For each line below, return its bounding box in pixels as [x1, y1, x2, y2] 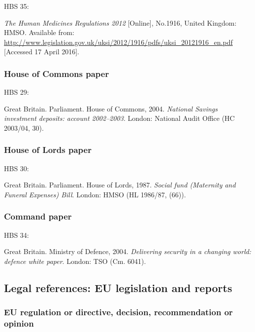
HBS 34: [4, 229, 29, 240]
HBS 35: [4, 1, 29, 11]
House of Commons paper [4, 67, 109, 79]
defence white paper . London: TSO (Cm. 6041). [4, 256, 146, 266]
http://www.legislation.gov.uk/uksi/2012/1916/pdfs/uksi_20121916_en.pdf [4, 37, 233, 47]
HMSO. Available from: [4, 27, 74, 37]
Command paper [4, 210, 72, 222]
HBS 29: [4, 87, 29, 97]
